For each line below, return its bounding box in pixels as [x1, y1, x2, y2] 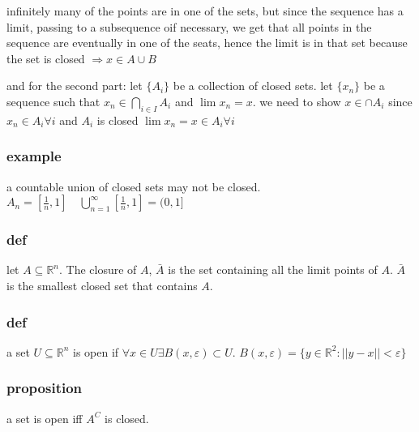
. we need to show [252, 92, 341, 109]
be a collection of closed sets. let [173, 77, 333, 94]
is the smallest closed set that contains [6, 276, 198, 293]
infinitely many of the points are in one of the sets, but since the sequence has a [6, 2, 404, 19]
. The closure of [59, 261, 137, 278]
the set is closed [6, 49, 85, 66]
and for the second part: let [6, 77, 143, 94]
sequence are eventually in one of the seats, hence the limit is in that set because [6, 34, 408, 51]
